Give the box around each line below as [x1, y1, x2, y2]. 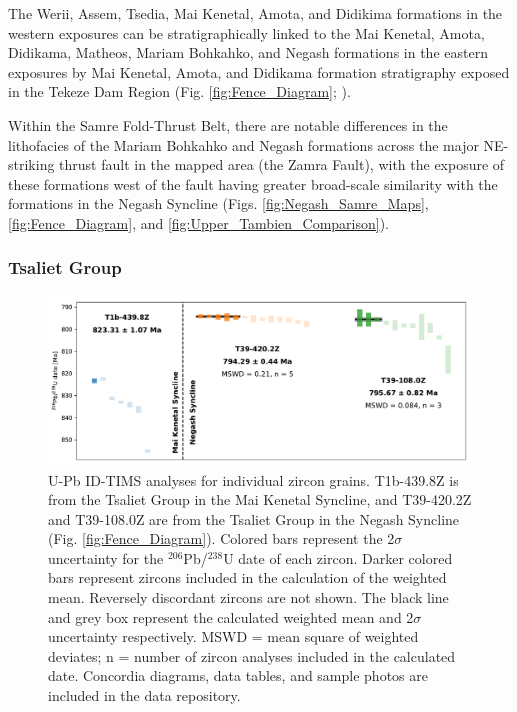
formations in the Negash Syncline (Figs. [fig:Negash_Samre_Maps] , [8, 193, 429, 214]
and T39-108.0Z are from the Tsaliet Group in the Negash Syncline [48, 508, 460, 529]
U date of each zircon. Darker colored [223, 547, 453, 568]
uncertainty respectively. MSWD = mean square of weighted [48, 626, 419, 647]
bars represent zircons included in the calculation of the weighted [48, 567, 447, 588]
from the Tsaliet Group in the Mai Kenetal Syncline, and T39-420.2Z [48, 489, 472, 510]
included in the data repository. [48, 685, 241, 706]
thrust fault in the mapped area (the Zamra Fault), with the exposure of [59, 154, 505, 175]
